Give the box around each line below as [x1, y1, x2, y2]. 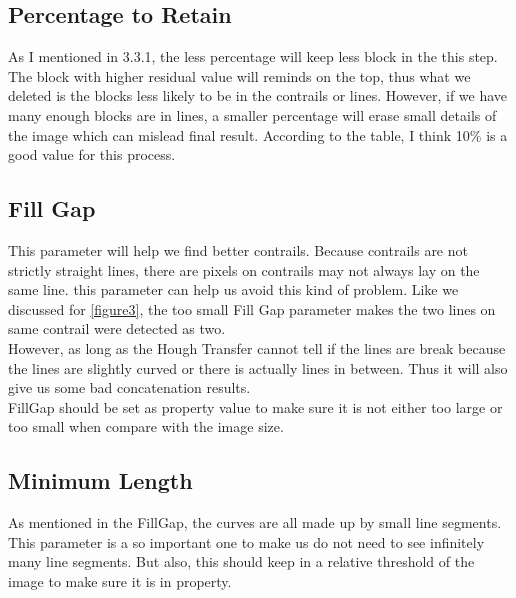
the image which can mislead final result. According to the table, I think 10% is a [8, 124, 508, 145]
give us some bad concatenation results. [8, 377, 251, 398]
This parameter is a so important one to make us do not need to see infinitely [8, 531, 485, 552]
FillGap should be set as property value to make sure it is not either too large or [8, 396, 503, 417]
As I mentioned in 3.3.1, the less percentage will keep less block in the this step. [8, 46, 498, 67]
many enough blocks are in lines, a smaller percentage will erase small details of [8, 104, 497, 125]
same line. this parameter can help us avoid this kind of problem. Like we [8, 279, 459, 300]
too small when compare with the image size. [8, 416, 284, 437]
